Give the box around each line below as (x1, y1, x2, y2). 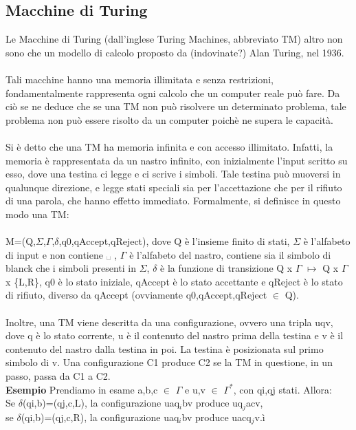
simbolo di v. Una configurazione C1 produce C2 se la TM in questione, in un (5, 355, 333, 369)
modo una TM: (5, 206, 69, 221)
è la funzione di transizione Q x (160, 261, 293, 275)
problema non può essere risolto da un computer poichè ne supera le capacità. (5, 112, 333, 127)
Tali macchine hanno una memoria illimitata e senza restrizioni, (5, 72, 274, 86)
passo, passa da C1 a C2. (5, 369, 111, 383)
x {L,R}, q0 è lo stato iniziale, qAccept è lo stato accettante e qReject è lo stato (5, 274, 343, 288)
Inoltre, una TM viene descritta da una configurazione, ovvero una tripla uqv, (5, 314, 333, 329)
